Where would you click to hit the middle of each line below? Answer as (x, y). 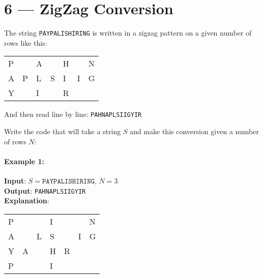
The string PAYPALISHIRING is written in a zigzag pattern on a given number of (128, 33)
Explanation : (27, 200)
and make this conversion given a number (194, 131)
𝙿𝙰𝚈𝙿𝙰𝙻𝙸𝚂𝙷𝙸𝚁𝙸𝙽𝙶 (68, 182)
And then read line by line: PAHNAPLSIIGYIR (73, 114)
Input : (15, 181)
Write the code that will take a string (63, 131)
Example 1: (24, 161)
